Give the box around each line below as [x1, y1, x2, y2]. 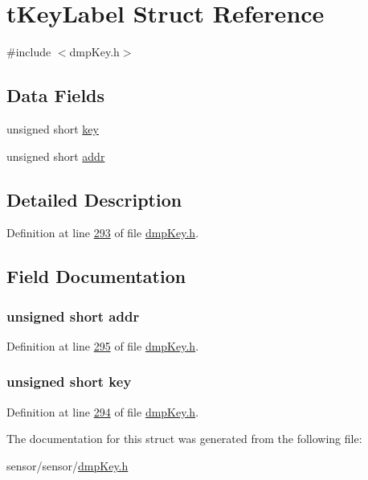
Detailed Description [6, 187, 182, 211]
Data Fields [6, 83, 105, 108]
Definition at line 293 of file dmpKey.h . [6, 224, 199, 241]
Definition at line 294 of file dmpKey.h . [6, 403, 199, 420]
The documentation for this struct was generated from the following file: [6, 430, 362, 447]
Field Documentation [6, 264, 186, 289]
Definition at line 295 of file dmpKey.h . [6, 337, 199, 354]
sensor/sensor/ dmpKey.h [6, 457, 129, 474]
